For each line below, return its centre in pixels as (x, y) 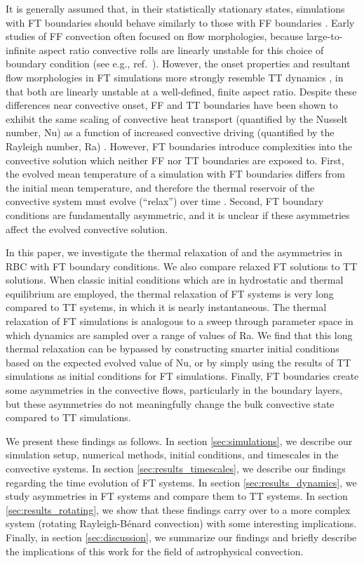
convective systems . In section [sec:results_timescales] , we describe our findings (176, 468)
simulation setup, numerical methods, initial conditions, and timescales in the (172, 455)
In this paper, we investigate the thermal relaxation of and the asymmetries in (174, 252)
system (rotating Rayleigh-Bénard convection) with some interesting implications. (181, 523)
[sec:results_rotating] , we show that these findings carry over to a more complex (178, 509)
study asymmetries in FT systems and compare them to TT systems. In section (177, 496)
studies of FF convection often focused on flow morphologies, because (155, 36)
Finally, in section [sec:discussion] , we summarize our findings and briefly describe (181, 537)
